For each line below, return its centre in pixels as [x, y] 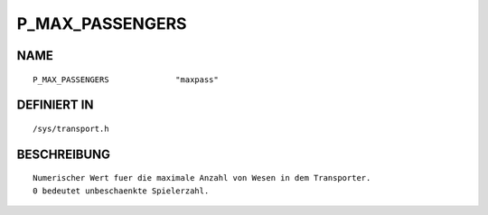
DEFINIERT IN [55, 105]
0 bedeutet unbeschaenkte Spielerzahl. [121, 191]
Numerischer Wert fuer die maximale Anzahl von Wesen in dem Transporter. [202, 178]
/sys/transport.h [71, 128]
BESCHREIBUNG [64, 154]
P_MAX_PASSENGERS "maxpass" [126, 79]
